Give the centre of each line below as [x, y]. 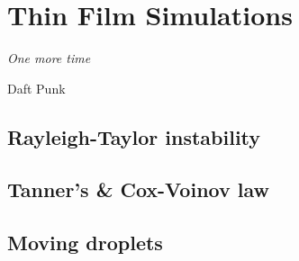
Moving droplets [85, 243]
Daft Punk [36, 88]
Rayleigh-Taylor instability [134, 136]
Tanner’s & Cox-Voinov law [138, 189]
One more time [49, 58]
